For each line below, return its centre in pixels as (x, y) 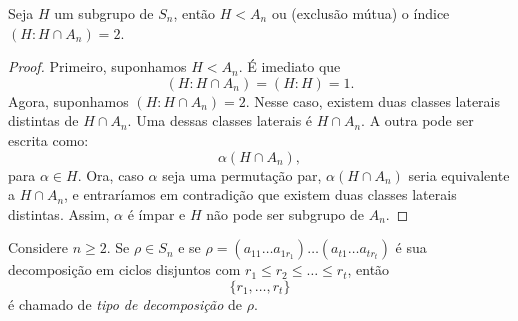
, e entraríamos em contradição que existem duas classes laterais (260, 194)
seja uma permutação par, (242, 174)
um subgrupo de (104, 13)
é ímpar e (156, 213)
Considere (38, 247)
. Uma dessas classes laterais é (220, 120)
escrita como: (48, 139)
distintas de (43, 120)
